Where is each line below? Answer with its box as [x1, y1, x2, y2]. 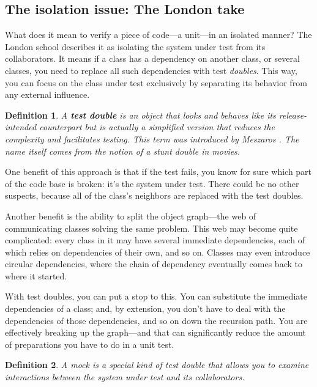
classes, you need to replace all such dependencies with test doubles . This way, [5, 64, 297, 76]
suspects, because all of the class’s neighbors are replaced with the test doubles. [5, 189, 304, 202]
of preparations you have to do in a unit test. [5, 337, 174, 350]
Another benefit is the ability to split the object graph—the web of [5, 209, 256, 222]
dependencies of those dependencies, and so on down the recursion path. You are [5, 314, 308, 326]
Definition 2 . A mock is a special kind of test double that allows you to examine [5, 358, 309, 371]
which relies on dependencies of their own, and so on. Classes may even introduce [5, 245, 310, 258]
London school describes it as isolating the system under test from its [5, 40, 266, 53]
